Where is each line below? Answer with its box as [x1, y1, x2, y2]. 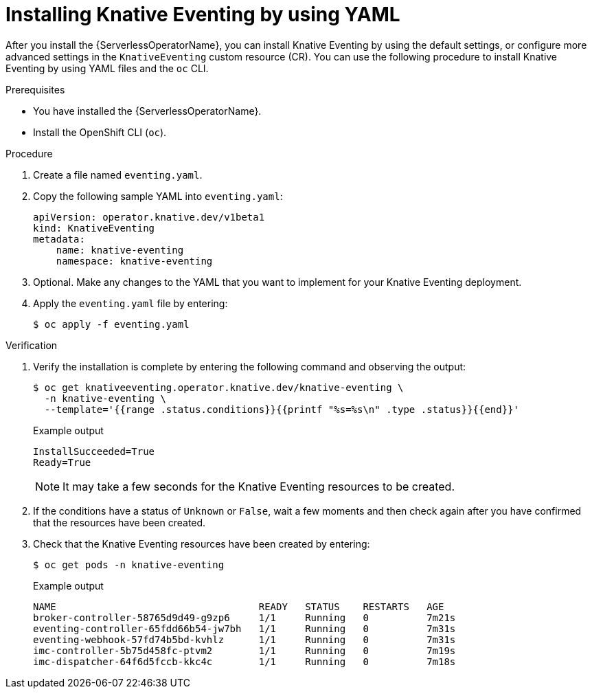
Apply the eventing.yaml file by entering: [33, 297, 228, 309]
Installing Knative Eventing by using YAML [5, 3, 400, 26]
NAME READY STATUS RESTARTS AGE [33, 601, 444, 612]
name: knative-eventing [56, 244, 184, 256]
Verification [5, 339, 58, 351]
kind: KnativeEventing [33, 222, 155, 234]
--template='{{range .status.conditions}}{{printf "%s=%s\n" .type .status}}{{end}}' [44, 403, 520, 415]
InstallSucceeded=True [33, 445, 155, 457]
